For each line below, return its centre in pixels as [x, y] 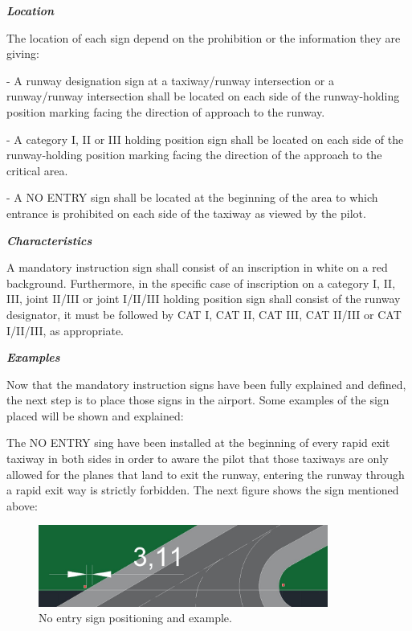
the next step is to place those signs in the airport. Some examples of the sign [198, 400]
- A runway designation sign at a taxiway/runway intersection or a [170, 80]
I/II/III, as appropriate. [65, 330]
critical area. [37, 170]
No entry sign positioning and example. [135, 618]
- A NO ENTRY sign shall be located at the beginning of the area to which [192, 197]
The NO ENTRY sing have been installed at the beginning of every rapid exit [198, 443]
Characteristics [49, 240]
